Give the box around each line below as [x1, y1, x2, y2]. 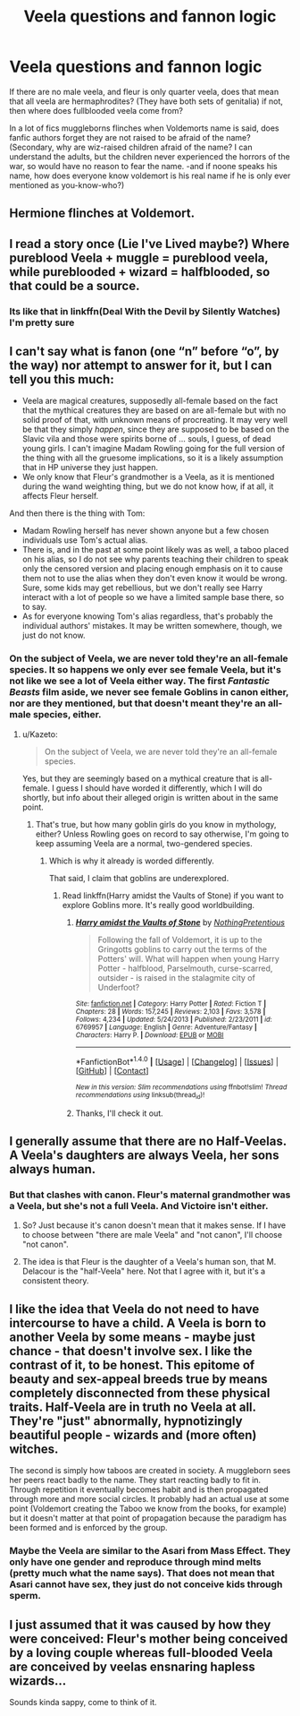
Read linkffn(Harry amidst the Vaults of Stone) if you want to [62, 889, 284, 901]
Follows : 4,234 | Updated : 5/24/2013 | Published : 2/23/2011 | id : [75, 1015, 272, 1024]
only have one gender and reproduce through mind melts [9, 1556, 262, 1568]
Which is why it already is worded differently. [48, 855, 214, 866]
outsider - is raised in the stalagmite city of [97, 972, 256, 982]
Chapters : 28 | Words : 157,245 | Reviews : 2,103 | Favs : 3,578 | [75, 1007, 266, 1016]
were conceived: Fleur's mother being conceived [9, 1631, 288, 1646]
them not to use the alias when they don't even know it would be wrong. [21, 573, 287, 584]
